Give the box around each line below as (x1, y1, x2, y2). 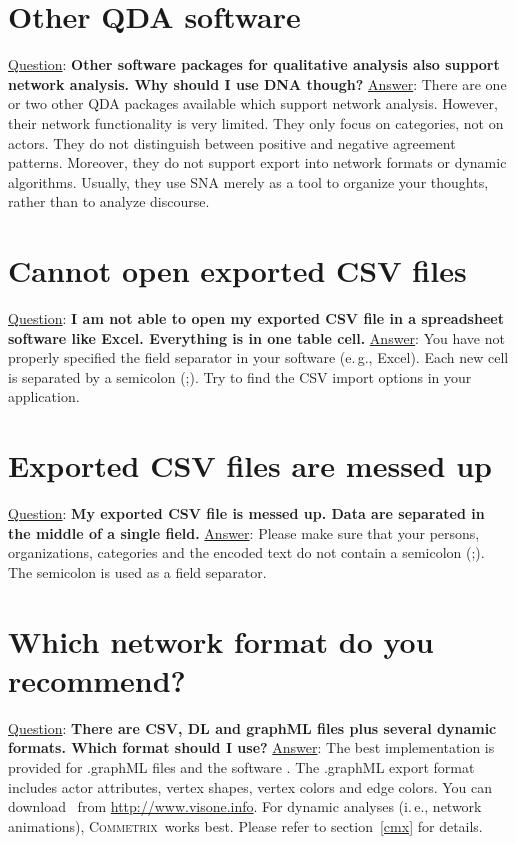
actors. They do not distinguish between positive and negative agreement (8, 132, 456, 153)
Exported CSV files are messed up (8, 445, 493, 486)
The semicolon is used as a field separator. (8, 561, 267, 582)
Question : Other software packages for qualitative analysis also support (8, 54, 500, 75)
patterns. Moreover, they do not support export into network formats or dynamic (8, 152, 507, 173)
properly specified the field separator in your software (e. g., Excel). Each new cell (8, 347, 509, 368)
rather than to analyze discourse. (8, 191, 210, 212)
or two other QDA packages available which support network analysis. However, (8, 93, 498, 114)
